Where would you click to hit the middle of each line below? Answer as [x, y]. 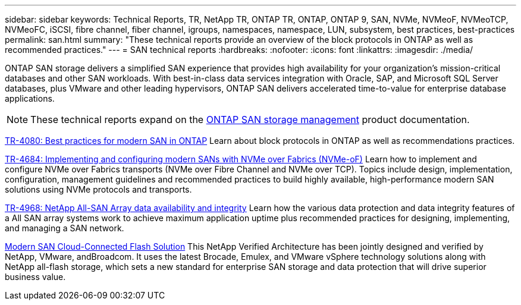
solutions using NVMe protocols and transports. [98, 189]
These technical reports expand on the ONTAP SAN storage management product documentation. [250, 120]
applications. [30, 98]
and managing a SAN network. [65, 228]
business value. [35, 277]
